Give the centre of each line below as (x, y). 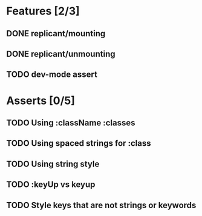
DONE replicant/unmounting (61, 54)
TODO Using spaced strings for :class (79, 143)
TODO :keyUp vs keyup (51, 185)
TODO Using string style (53, 164)
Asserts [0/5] (41, 100)
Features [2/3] (43, 11)
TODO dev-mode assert (52, 75)
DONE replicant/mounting (56, 34)
